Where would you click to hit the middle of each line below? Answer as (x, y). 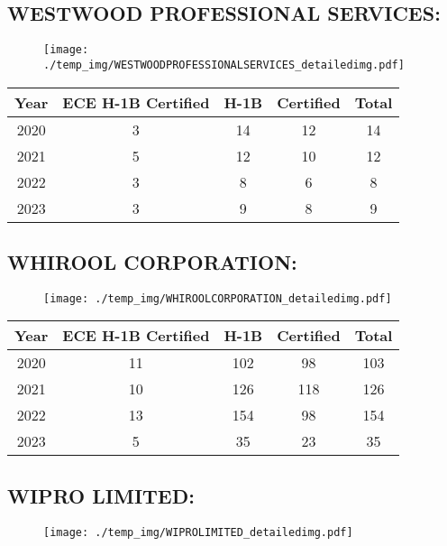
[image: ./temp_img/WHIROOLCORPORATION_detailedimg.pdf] (218, 298)
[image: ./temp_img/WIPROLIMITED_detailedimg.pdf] (198, 532)
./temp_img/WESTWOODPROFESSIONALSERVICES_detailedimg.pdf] (224, 65)
